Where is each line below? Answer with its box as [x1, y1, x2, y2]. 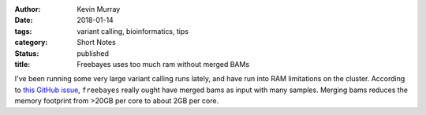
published [77, 48, 110, 58]
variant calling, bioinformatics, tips [77, 26, 189, 35]
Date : [14, 16, 33, 25]
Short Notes [77, 38, 116, 47]
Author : [14, 5, 41, 13]
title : [14, 59, 31, 69]
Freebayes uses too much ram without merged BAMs [77, 59, 250, 69]
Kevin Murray [77, 5, 121, 13]
